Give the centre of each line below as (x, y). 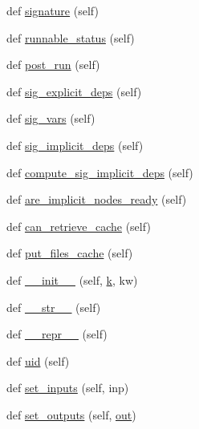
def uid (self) (38, 360)
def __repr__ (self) (57, 334)
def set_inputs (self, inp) (68, 388)
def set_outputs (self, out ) (71, 414)
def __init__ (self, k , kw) (72, 279)
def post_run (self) (53, 65)
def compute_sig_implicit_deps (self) (100, 172)
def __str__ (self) (54, 307)
